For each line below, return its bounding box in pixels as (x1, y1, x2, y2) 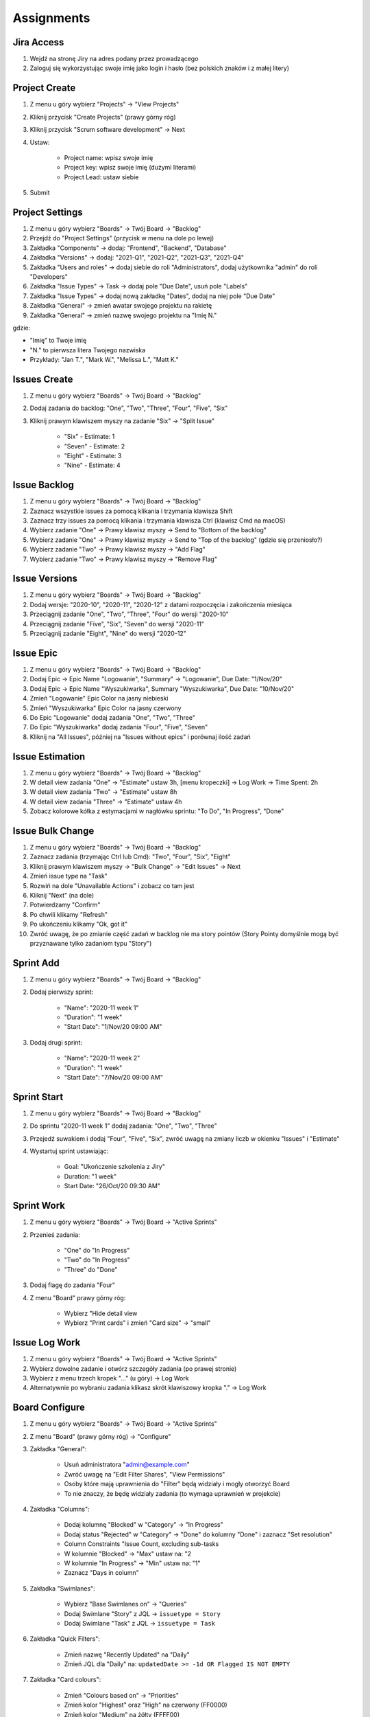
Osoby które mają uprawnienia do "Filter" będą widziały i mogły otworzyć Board (64, 1480, 291, 1488)
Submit (29, 189, 51, 197)
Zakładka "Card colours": (29, 1676, 101, 1684)
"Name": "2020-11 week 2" (64, 1054, 140, 1062)
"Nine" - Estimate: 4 (64, 461, 121, 470)
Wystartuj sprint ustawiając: (29, 1147, 109, 1155)
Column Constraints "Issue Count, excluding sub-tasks (64, 1540, 219, 1548)
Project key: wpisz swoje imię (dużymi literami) (64, 163, 197, 172)
